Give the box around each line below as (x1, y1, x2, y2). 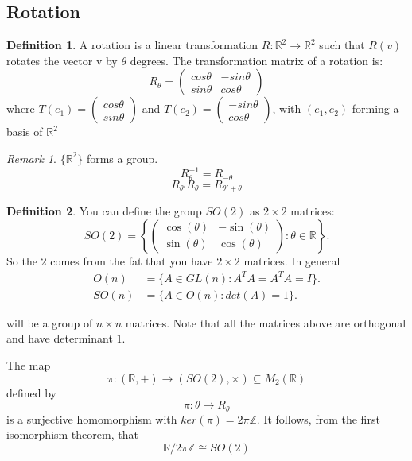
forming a (352, 100, 399, 117)
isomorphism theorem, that (6, 426, 138, 443)
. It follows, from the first (256, 410, 380, 427)
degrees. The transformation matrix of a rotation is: (130, 52, 383, 68)
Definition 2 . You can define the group (6, 202, 202, 219)
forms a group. (86, 149, 158, 166)
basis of (6, 123, 43, 140)
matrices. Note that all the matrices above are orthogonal (125, 314, 406, 331)
